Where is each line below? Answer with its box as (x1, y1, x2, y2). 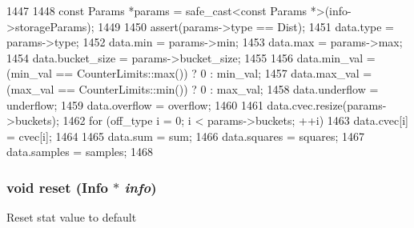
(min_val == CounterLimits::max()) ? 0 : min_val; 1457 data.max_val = (6, 65, 372, 82)
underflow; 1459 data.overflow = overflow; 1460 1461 (6, 96, 263, 113)
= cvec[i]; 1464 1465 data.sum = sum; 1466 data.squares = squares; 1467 (6, 127, 364, 144)
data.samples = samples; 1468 (6, 143, 154, 160)
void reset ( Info (6, 177, 108, 197)
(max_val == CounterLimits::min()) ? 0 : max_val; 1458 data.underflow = (6, 80, 379, 97)
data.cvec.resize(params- (267, 96, 387, 113)
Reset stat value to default (6, 209, 137, 226)
